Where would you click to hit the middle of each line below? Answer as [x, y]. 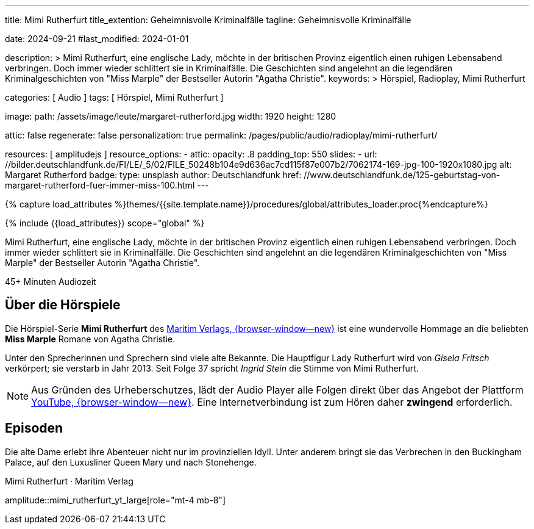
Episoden [34, 428]
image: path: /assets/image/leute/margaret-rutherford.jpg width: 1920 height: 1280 [171, 116]
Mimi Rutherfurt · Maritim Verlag [69, 481]
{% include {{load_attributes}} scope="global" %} [105, 223]
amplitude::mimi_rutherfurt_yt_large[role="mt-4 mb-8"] [116, 500]
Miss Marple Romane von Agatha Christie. [90, 339]
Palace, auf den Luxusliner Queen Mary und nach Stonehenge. [131, 462]
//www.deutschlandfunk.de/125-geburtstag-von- [402, 175]
